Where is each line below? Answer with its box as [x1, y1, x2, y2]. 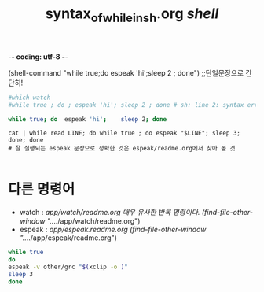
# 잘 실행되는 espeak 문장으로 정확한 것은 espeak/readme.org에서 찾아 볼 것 [8, 145, 236, 153]
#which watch [8, 94, 51, 102]
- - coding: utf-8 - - [8, 52, 68, 61]
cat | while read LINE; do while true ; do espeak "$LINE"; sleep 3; [8, 129, 241, 138]
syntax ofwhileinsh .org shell [45, 5, 219, 25]
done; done [8, 136, 44, 144]
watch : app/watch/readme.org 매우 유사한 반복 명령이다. [19, 208, 200, 217]
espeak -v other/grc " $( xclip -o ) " [8, 263, 128, 272]
